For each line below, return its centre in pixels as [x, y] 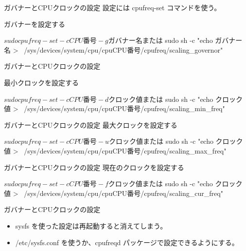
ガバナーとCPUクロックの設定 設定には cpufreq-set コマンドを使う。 [113, 7]
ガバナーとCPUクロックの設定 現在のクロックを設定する [94, 167]
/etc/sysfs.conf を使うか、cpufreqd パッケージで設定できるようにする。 [127, 242]
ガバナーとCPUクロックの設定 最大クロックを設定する [91, 125]
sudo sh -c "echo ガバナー [204, 40]
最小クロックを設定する [41, 82]
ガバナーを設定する [35, 24]
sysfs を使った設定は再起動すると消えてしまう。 [91, 225]
